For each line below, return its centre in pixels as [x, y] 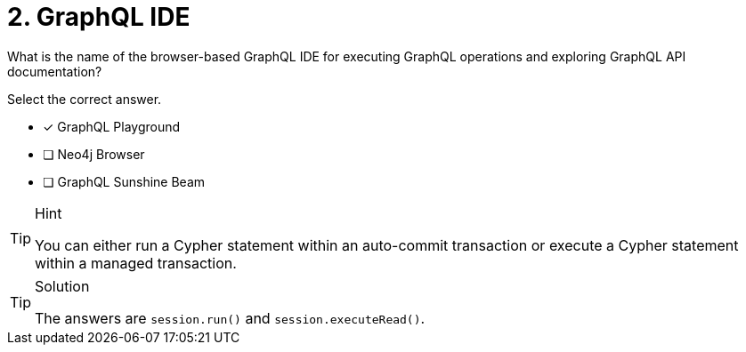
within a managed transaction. [136, 263]
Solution [62, 286]
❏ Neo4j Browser [94, 154]
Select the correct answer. [85, 99]
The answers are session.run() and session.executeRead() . [230, 318]
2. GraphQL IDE [99, 17]
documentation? [55, 71]
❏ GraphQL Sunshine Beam [124, 181]
